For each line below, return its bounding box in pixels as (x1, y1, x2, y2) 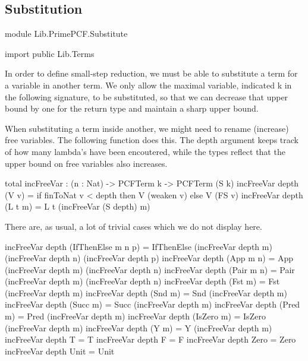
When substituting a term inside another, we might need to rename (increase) (5, 122, 289, 134)
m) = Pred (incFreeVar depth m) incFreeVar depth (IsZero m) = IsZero (5, 310, 266, 322)
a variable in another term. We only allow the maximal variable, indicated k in (5, 78, 292, 91)
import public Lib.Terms (5, 47, 95, 59)
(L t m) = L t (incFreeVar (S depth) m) (5, 200, 150, 213)
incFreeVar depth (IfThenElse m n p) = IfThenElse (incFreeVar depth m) (5, 240, 272, 252)
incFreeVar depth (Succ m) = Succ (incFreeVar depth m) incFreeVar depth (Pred (5, 298, 300, 311)
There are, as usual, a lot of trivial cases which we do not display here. (5, 220, 262, 232)
